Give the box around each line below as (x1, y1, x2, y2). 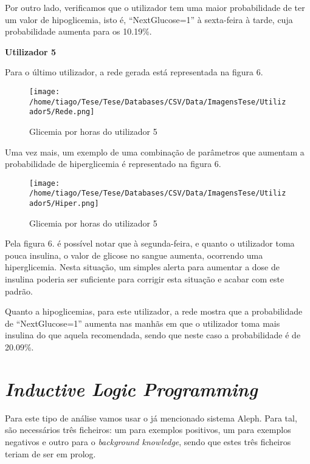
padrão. (5, 284, 33, 297)
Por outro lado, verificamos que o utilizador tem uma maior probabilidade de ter (5, 1, 305, 13)
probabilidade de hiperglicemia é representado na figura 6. (5, 157, 221, 170)
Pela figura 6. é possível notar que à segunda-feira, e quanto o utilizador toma (5, 237, 295, 250)
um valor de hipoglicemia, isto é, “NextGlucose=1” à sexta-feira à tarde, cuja (5, 13, 293, 26)
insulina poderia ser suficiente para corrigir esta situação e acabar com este (5, 273, 284, 285)
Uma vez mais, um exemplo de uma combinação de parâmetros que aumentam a (5, 145, 305, 158)
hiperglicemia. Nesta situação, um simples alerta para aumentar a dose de (5, 261, 280, 273)
